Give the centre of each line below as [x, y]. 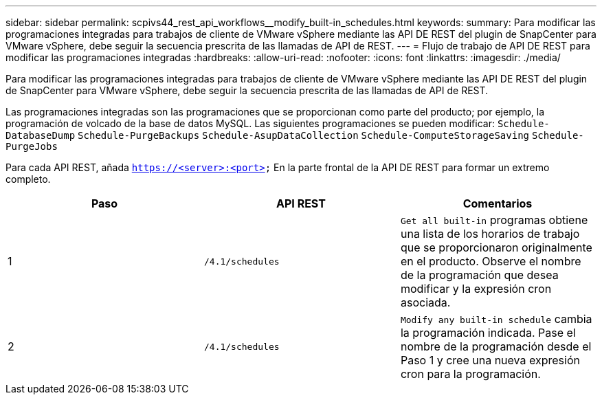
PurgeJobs [32, 146]
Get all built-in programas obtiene [494, 220]
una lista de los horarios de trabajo [490, 234]
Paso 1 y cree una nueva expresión [490, 360]
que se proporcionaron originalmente [496, 247]
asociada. [425, 302]
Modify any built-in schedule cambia [496, 319]
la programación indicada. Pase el [488, 333]
